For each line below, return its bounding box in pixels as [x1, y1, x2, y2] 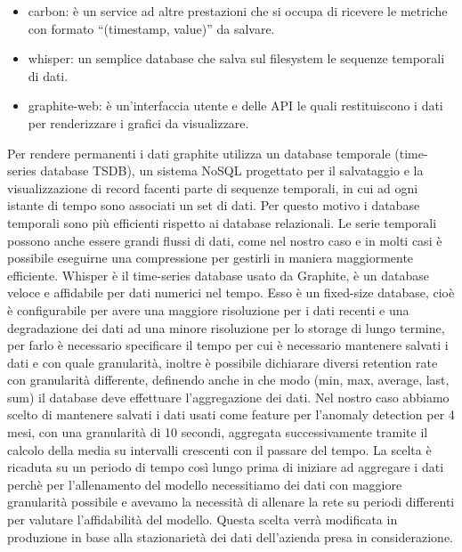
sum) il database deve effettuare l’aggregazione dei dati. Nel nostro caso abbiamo [7, 387, 450, 406]
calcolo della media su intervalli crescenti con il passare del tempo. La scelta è [7, 440, 432, 459]
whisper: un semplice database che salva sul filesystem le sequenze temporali [28, 49, 445, 68]
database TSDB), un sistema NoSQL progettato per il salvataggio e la [40, 161, 424, 180]
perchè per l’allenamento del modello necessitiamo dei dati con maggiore [7, 475, 402, 493]
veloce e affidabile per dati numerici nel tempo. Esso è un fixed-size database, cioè [7, 283, 455, 302]
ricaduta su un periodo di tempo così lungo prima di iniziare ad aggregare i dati [7, 458, 444, 476]
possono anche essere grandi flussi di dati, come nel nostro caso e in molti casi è [7, 231, 442, 249]
